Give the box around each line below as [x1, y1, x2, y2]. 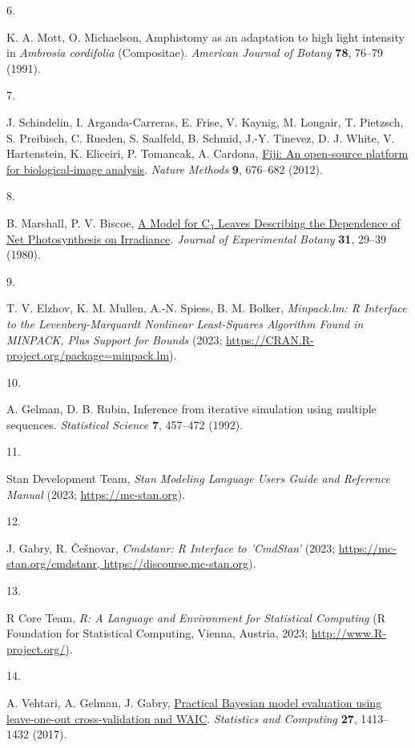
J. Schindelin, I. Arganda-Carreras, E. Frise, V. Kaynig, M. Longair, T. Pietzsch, [6, 113, 404, 130]
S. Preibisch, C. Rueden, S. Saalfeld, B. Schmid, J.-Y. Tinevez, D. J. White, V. [6, 129, 395, 146]
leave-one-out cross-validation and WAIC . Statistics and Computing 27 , [6, 710, 357, 726]
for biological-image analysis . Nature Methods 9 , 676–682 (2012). [6, 160, 323, 177]
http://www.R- [311, 625, 386, 641]
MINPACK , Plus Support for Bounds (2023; [6, 331, 223, 348]
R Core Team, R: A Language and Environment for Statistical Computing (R [6, 609, 385, 625]
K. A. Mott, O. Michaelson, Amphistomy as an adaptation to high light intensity [6, 28, 405, 45]
